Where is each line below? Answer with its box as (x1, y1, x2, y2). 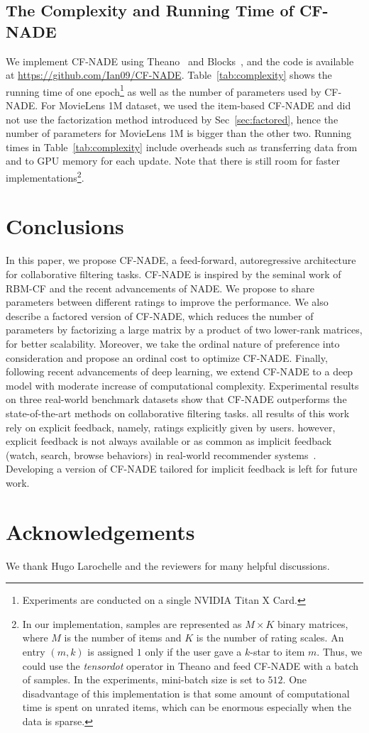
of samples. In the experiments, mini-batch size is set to (22, 672, 265, 687)
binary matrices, (277, 616, 348, 631)
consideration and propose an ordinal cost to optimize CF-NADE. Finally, (6, 350, 328, 365)
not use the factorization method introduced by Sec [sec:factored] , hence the (6, 111, 338, 126)
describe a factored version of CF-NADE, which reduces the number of (6, 308, 314, 323)
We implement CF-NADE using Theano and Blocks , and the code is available (6, 53, 354, 68)
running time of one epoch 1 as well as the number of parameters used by (6, 82, 321, 99)
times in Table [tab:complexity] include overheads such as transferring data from (6, 139, 358, 154)
